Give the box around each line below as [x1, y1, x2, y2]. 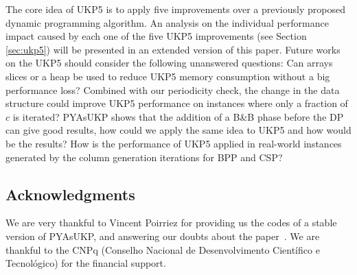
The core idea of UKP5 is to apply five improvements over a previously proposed [5, 2, 345, 16]
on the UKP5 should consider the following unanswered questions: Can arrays [5, 56, 333, 70]
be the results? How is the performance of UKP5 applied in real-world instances [5, 136, 342, 150]
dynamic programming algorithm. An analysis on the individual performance [5, 15, 329, 29]
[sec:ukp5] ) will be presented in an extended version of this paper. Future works [5, 42, 341, 56]
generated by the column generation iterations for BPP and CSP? [5, 150, 283, 164]
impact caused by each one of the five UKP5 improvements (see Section [5, 29, 307, 43]
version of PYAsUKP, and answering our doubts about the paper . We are [5, 228, 320, 243]
